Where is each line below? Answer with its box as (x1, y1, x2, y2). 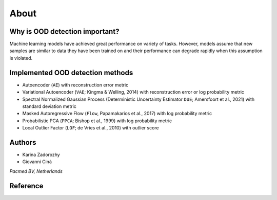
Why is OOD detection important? (9, 27, 120, 36)
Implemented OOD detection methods (9, 68, 133, 77)
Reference (9, 182, 44, 190)
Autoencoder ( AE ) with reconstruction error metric (22, 82, 129, 88)
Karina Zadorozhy (22, 151, 60, 158)
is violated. (9, 55, 33, 61)
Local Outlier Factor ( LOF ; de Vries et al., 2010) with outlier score (22, 125, 159, 131)
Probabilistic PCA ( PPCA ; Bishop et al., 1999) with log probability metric (22, 118, 172, 124)
